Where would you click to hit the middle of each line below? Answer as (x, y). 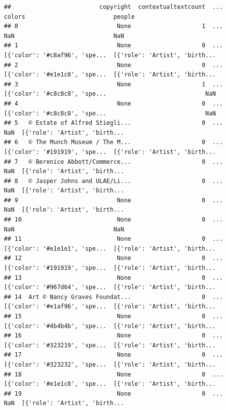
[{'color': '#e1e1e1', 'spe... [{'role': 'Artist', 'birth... (110, 248)
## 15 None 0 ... (113, 316)
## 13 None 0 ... (113, 278)
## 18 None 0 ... (113, 374)
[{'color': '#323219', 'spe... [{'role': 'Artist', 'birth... (110, 345)
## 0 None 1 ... (113, 26)
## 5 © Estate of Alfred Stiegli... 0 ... (113, 123)
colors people (69, 17)
